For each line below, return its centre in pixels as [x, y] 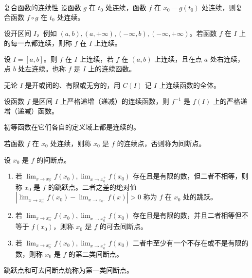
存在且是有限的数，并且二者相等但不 [190, 215]
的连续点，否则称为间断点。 [161, 143]
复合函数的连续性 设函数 [43, 7]
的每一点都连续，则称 [38, 42]
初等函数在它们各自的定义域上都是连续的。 [72, 127]
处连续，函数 [126, 7]
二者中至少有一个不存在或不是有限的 [190, 242]
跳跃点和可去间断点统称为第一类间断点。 [69, 270]
